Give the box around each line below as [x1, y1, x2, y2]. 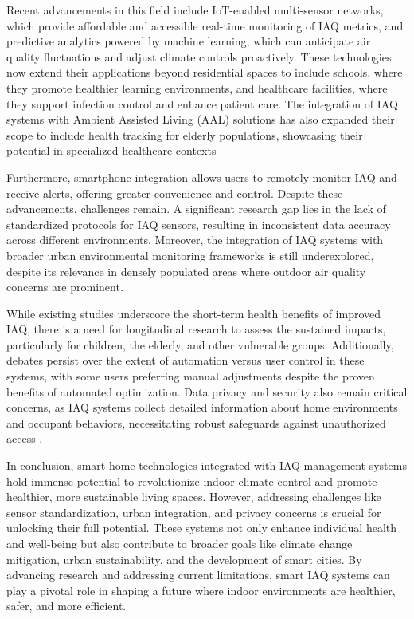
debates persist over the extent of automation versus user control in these [6, 352, 365, 369]
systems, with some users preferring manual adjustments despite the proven [6, 368, 375, 384]
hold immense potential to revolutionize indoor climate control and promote [6, 472, 377, 489]
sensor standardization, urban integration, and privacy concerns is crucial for [6, 503, 381, 520]
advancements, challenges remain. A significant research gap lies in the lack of [6, 200, 386, 217]
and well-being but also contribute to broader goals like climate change [6, 535, 353, 551]
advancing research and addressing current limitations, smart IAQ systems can [6, 566, 390, 583]
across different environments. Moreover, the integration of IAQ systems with [6, 231, 384, 248]
